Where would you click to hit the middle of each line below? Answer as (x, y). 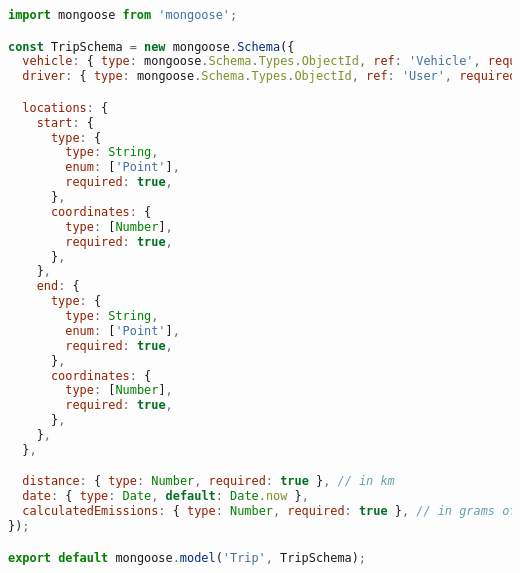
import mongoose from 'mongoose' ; (123, 15)
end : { (58, 286)
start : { (65, 122)
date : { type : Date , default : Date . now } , (165, 496)
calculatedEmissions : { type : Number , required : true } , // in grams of (269, 511)
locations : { (65, 107)
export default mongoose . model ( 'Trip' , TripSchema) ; (187, 557)
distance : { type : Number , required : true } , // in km (208, 481)
